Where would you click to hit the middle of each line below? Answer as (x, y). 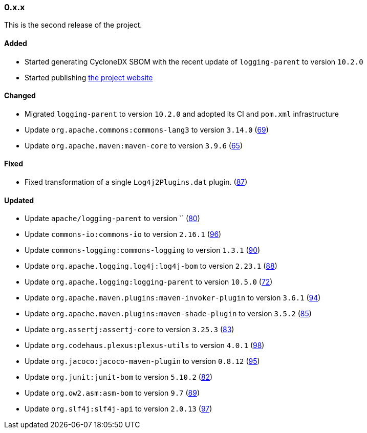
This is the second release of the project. (73, 25)
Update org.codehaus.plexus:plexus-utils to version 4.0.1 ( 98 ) (145, 345)
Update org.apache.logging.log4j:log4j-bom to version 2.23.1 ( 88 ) (151, 266)
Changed (20, 96)
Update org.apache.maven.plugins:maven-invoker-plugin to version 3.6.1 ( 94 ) (173, 298)
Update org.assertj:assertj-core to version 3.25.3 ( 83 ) (129, 330)
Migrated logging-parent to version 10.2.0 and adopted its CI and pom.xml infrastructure (182, 114)
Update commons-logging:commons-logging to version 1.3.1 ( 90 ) (143, 250)
